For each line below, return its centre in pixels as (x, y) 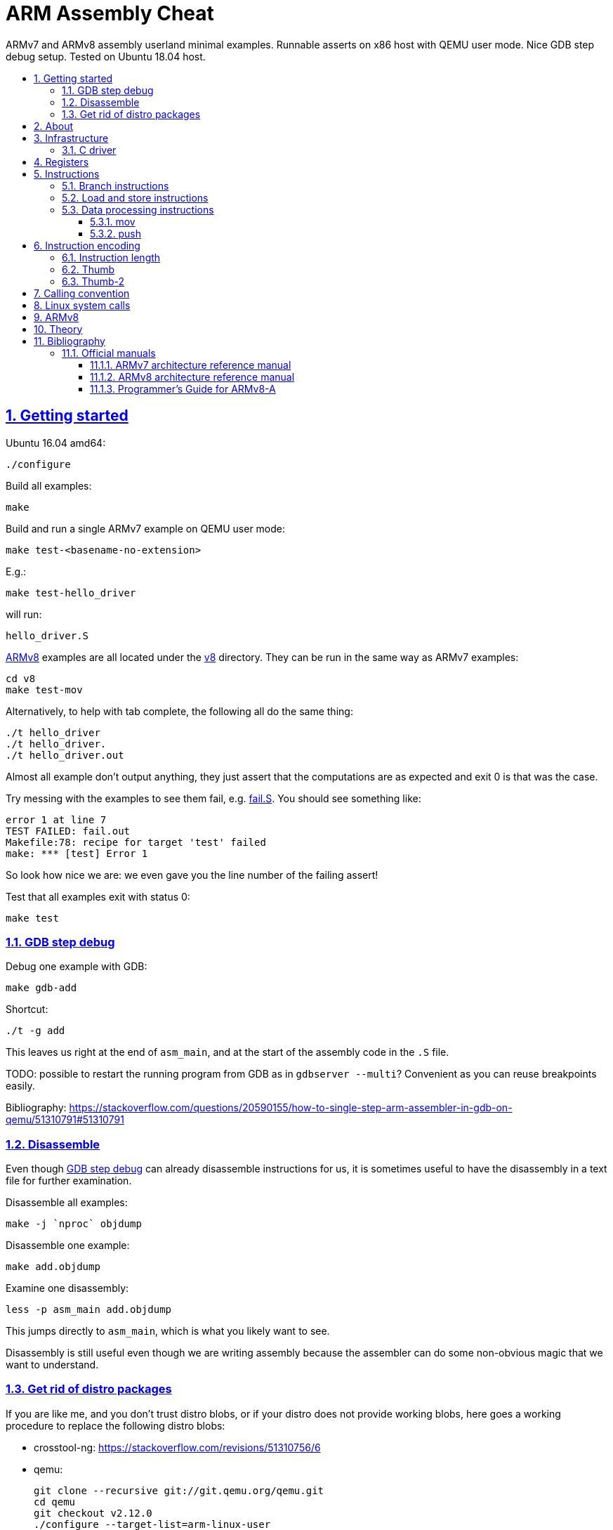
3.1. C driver (89, 150)
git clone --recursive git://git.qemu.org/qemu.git (179, 1490)
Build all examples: (49, 485)
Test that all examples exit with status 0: (98, 896)
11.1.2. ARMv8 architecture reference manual (192, 377)
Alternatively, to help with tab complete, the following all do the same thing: (179, 711)
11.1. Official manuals (109, 353)
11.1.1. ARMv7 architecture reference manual (191, 365)
